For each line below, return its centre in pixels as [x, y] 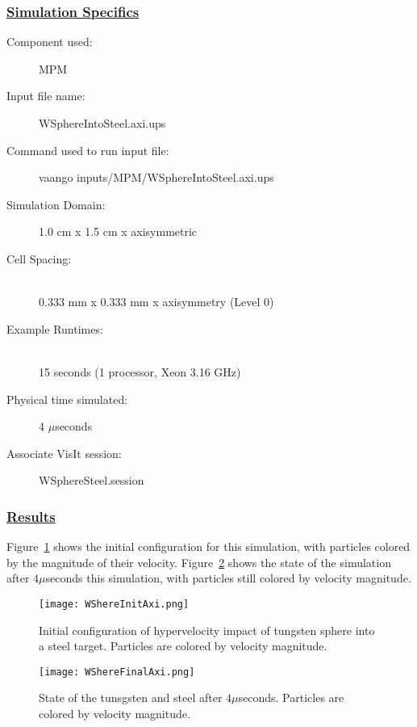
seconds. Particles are [291, 698]
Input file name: [46, 96]
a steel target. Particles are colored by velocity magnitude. [183, 646]
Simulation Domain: [56, 204]
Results [31, 516]
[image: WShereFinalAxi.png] [117, 672]
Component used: [50, 42]
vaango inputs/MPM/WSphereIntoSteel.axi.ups [156, 177]
